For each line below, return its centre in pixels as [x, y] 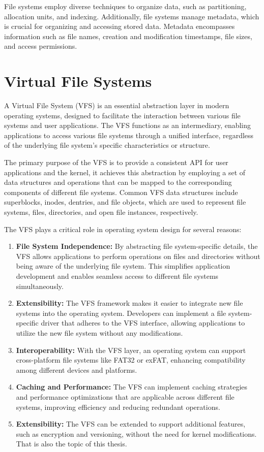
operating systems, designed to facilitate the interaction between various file [122, 115]
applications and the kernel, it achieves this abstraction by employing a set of [125, 172]
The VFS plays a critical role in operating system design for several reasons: [123, 229]
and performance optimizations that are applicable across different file [125, 396]
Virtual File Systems [78, 81]
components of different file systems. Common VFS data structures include [121, 192]
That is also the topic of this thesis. [71, 444]
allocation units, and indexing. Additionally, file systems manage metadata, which [132, 16]
